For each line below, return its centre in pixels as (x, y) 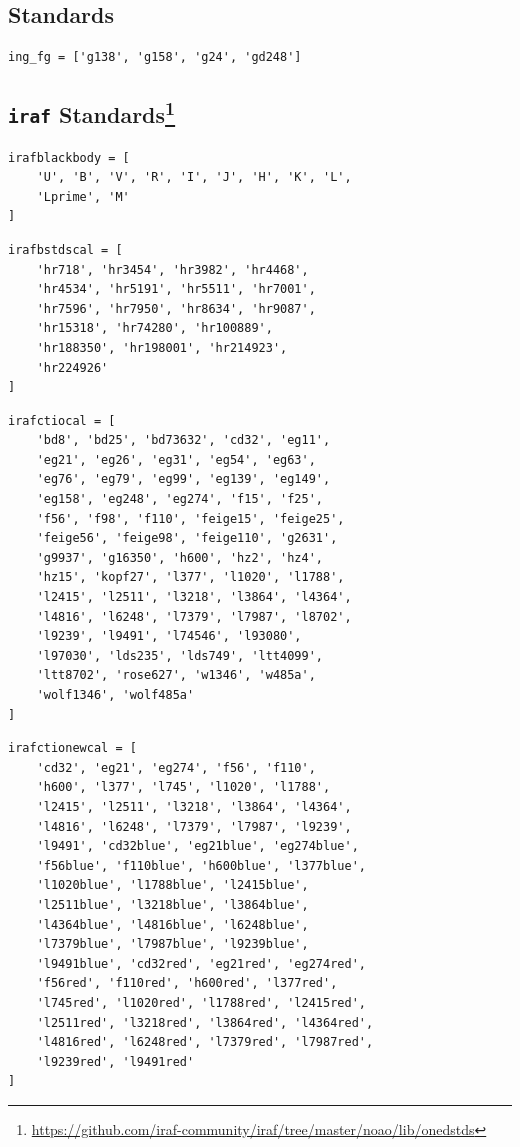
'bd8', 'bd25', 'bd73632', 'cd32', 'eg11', (183, 440)
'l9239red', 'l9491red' (115, 1061)
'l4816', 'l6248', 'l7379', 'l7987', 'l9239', (194, 826)
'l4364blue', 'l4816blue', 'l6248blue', (172, 924)
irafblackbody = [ (69, 157)
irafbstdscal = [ (65, 249)
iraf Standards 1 (92, 112)
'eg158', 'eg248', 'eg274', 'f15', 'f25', (179, 499)
